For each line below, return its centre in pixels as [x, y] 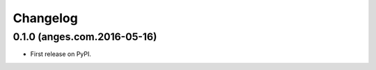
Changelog [45, 18]
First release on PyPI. [61, 54]
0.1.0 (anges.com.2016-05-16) [85, 37]
